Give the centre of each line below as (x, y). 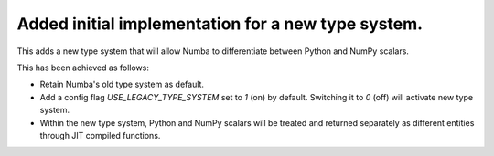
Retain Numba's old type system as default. (122, 84)
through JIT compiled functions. (100, 135)
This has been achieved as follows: (83, 68)
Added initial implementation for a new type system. (220, 24)
